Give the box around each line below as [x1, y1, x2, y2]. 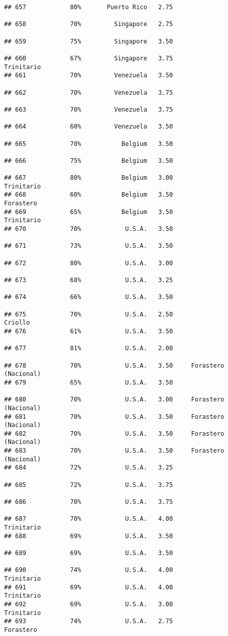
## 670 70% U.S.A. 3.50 [4, 225, 173, 233]
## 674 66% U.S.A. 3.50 [4, 293, 173, 301]
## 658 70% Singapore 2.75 [4, 20, 173, 28]
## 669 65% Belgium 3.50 [4, 208, 173, 216]
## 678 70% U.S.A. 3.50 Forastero [4, 362, 224, 369]
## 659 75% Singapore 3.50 [4, 37, 173, 45]
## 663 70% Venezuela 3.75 [4, 105, 173, 113]
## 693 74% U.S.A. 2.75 [4, 618, 173, 625]
